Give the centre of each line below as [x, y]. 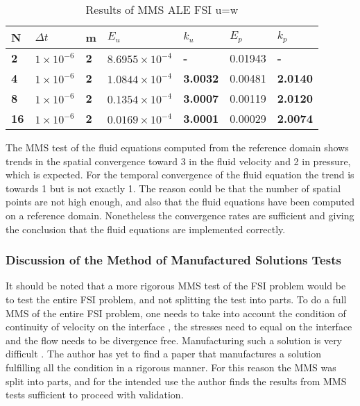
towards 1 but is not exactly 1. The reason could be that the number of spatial [173, 188]
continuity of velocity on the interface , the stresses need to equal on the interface [179, 327]
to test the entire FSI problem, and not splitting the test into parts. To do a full [176, 299]
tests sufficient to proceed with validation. [95, 395]
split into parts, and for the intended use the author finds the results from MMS [176, 381]
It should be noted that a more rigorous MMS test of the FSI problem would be [176, 286]
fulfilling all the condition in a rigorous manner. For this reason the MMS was [171, 367]
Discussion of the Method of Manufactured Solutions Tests [173, 260]
